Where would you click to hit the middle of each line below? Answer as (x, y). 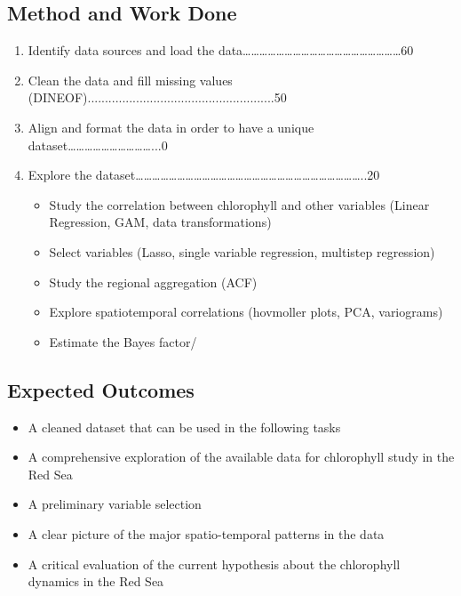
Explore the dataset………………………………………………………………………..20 (204, 175)
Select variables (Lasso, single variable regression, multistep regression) (242, 251)
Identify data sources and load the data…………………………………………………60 (221, 50)
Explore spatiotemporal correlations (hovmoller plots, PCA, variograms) (246, 312)
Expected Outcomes (101, 389)
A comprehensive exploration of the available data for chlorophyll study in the (241, 457)
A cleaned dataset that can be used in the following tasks (184, 427)
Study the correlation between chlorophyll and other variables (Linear (239, 204)
